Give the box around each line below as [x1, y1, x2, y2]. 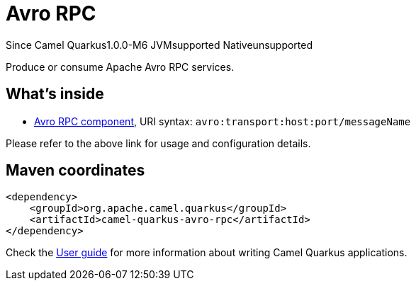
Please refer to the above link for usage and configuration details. [6, 137, 311, 149]
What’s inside [6, 85, 104, 103]
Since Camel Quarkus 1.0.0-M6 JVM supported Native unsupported [6, 38, 313, 51]
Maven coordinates [6, 161, 145, 180]
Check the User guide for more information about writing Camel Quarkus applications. [6, 246, 407, 259]
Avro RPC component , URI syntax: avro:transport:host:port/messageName [34, 115, 411, 127]
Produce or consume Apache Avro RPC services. [6, 60, 235, 73]
